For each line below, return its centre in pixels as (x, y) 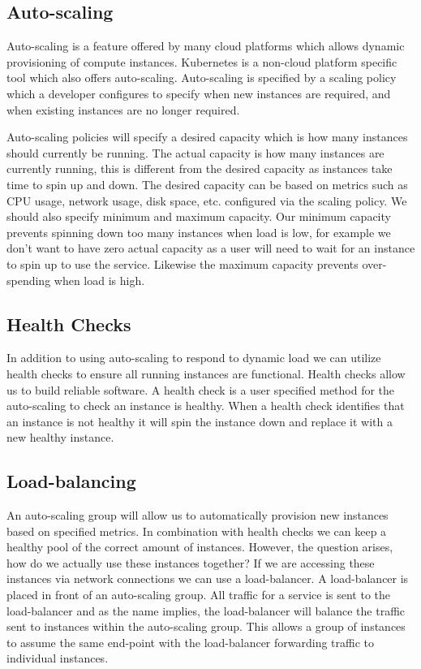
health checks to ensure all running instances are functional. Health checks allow (206, 373)
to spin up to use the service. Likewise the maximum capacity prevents (183, 263)
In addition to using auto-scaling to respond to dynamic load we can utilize (194, 358)
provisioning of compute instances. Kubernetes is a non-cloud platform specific (202, 61)
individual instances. (58, 658)
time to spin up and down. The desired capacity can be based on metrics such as (207, 184)
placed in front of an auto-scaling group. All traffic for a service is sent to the (198, 595)
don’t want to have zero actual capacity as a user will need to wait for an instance (211, 248)
